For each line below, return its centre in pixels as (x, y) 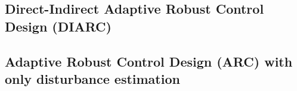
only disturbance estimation (92, 78)
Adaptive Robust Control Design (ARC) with (149, 61)
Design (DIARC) (58, 26)
